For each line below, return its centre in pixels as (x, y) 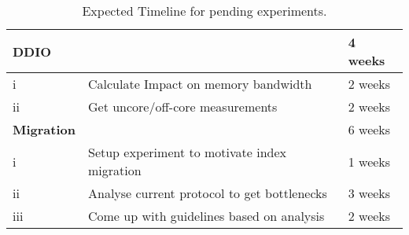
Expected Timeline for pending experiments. (204, 11)
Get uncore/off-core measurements (182, 106)
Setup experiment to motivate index (187, 152)
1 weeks (369, 161)
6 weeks (369, 129)
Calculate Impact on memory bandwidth (200, 84)
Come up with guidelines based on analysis (206, 216)
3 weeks (369, 193)
